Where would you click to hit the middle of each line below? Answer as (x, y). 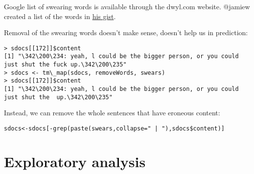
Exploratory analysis (75, 161)
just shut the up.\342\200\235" (58, 97)
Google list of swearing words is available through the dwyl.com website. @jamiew (127, 6)
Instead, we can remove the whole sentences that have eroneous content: (112, 113)
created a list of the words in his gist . (60, 16)
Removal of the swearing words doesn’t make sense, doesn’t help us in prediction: (126, 33)
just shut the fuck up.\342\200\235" (65, 65)
